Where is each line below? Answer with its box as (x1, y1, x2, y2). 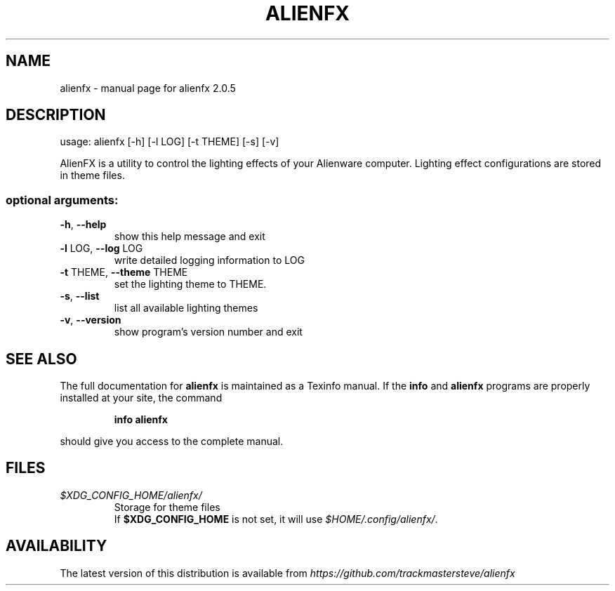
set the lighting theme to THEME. (114, 278, 267, 291)
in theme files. (60, 169, 125, 182)
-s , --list (60, 290, 100, 303)
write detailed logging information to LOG (114, 254, 305, 267)
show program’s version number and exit (114, 326, 303, 338)
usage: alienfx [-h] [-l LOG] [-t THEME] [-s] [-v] (60, 135, 279, 148)
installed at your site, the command (60, 392, 223, 404)
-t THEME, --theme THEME (60, 266, 188, 279)
